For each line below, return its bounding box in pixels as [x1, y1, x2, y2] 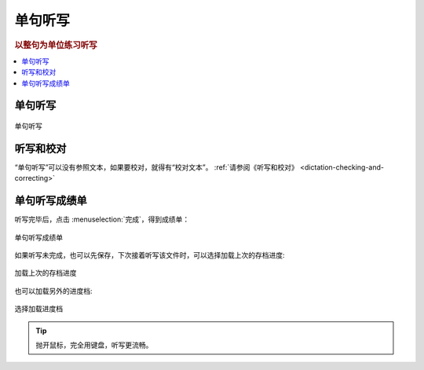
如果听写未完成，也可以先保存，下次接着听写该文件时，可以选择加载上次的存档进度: [14, 250, 286, 259]
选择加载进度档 [14, 304, 63, 313]
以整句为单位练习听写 [14, 39, 97, 50]
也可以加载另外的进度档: [14, 286, 93, 295]
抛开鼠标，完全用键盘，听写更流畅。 [35, 340, 153, 350]
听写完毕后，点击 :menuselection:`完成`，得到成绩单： [14, 214, 190, 224]
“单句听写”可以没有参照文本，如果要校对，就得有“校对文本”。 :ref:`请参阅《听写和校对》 [14, 162, 298, 172]
